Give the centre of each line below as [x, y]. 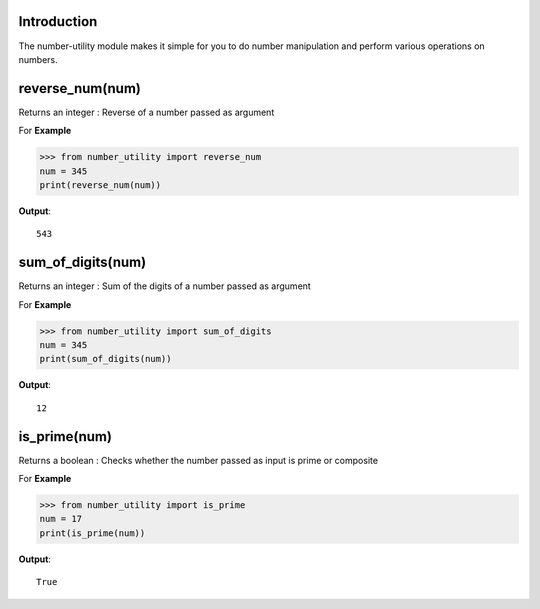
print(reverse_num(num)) [100, 184]
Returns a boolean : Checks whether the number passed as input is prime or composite [198, 460]
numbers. [38, 59]
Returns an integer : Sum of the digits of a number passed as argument [165, 286]
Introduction [58, 21]
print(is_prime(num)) [92, 533]
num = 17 [61, 519]
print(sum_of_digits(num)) [105, 359]
